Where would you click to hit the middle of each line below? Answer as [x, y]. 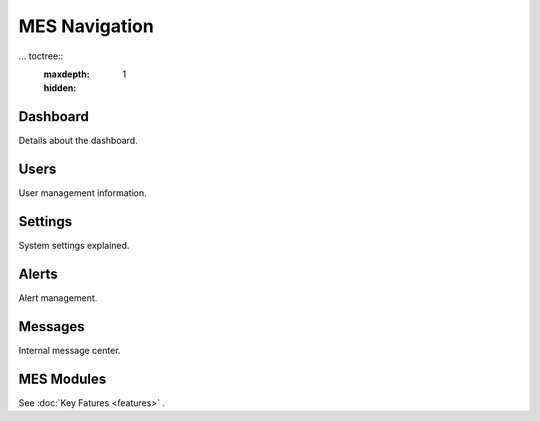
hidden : [60, 88]
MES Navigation [86, 26]
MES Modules [62, 378]
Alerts [38, 273]
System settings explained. [74, 246]
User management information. [82, 193]
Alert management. [58, 297]
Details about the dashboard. [78, 141]
